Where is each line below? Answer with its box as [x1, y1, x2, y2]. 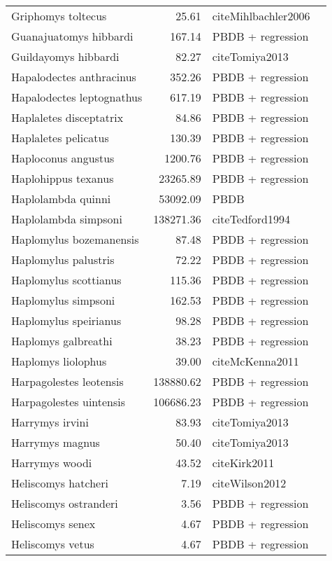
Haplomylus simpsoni [11, 292, 115, 308]
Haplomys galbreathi [11, 333, 113, 349]
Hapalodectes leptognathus [11, 89, 143, 105]
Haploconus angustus [11, 150, 115, 166]
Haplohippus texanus [11, 170, 114, 186]
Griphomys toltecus [11, 8, 107, 24]
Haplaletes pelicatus [11, 130, 109, 146]
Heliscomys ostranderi [11, 495, 118, 511]
